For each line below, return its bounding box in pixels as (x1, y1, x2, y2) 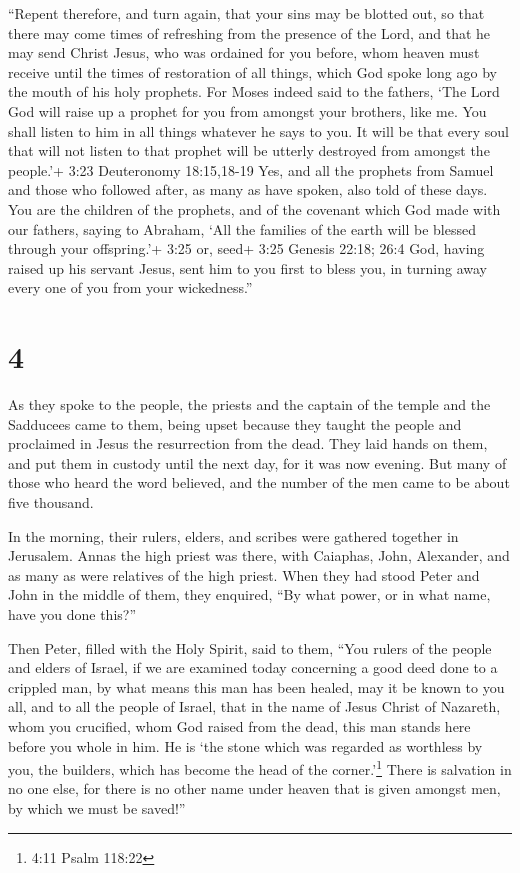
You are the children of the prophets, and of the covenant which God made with (8, 198, 501, 219)
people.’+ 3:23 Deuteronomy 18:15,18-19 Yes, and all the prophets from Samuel (8, 159, 494, 180)
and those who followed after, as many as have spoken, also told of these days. (8, 179, 488, 200)
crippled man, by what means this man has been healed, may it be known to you (8, 676, 505, 697)
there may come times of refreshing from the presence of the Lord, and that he (8, 22, 491, 43)
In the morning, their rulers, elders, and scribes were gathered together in (8, 525, 459, 546)
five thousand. (8, 492, 94, 512)
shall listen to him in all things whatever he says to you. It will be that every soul (8, 120, 510, 141)
